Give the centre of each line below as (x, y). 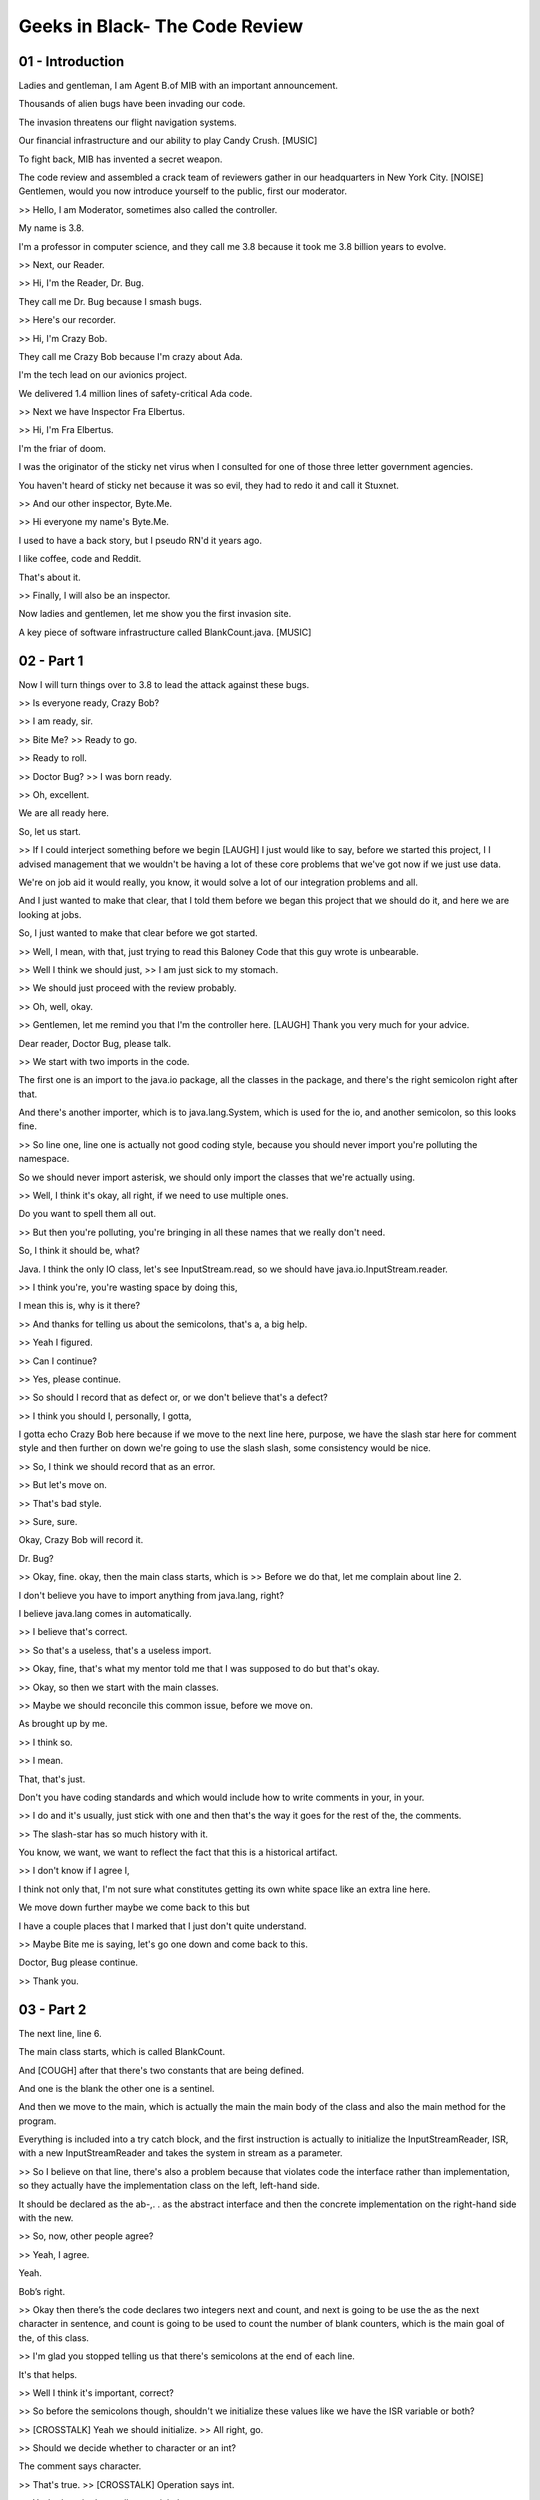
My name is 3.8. (51, 228)
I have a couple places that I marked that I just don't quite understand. (162, 1926)
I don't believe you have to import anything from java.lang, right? (151, 1595)
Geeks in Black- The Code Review (161, 26)
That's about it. (49, 577)
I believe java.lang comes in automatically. (105, 1613)
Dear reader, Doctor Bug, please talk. (95, 1043)
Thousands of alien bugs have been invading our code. (132, 104)
